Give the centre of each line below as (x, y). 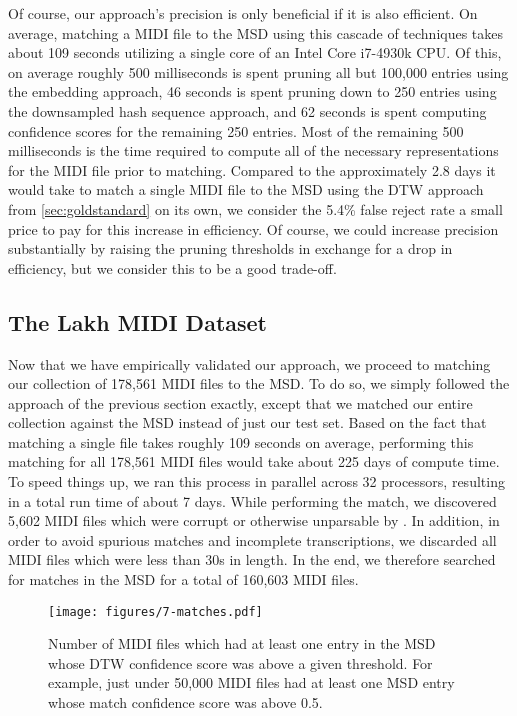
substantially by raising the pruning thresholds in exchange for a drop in (230, 248)
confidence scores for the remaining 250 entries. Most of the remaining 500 (236, 130)
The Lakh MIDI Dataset (137, 321)
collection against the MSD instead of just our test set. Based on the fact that (247, 422)
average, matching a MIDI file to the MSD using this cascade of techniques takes (256, 32)
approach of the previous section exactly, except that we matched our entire (240, 402)
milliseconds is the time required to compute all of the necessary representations (253, 150)
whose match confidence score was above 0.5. (185, 702)
